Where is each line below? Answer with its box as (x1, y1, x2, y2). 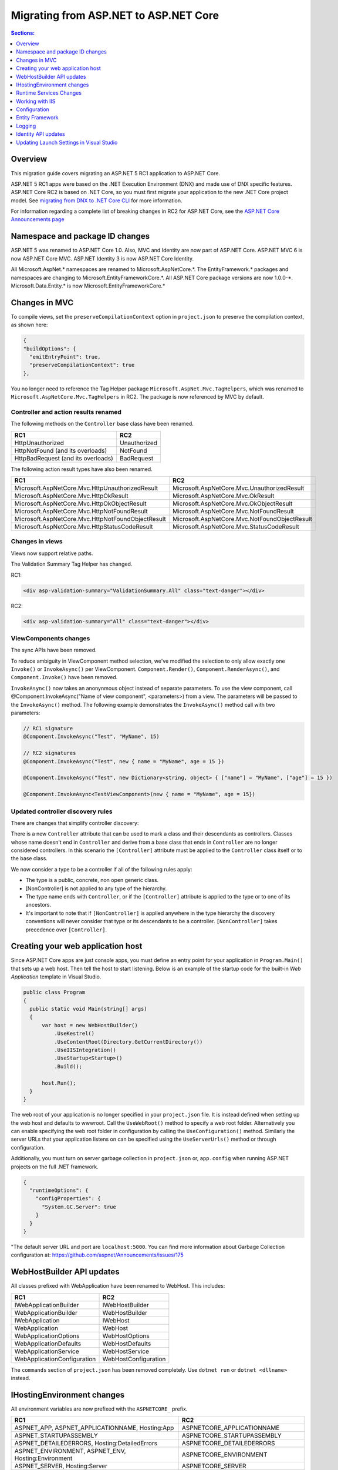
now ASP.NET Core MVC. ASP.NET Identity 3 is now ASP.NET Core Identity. (11, 255, 194, 262)
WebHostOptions (102, 1332, 150, 1340)
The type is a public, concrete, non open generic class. (25, 877, 159, 884)
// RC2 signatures (23, 750, 76, 757)
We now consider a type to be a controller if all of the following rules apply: (11, 866, 192, 873)
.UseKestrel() (53, 1030, 95, 1037)
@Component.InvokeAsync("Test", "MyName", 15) (23, 733, 160, 740)
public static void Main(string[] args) (29, 1005, 147, 1013)
